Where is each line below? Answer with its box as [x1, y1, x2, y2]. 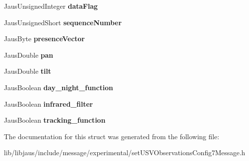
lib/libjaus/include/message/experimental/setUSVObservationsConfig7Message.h [4, 147, 246, 158]
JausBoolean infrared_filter [4, 98, 93, 109]
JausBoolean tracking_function [4, 115, 106, 125]
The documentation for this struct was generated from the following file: [4, 131, 219, 141]
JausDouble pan [4, 49, 53, 60]
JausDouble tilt [4, 66, 51, 76]
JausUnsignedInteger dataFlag [4, 1, 98, 11]
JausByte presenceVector [4, 33, 85, 44]
